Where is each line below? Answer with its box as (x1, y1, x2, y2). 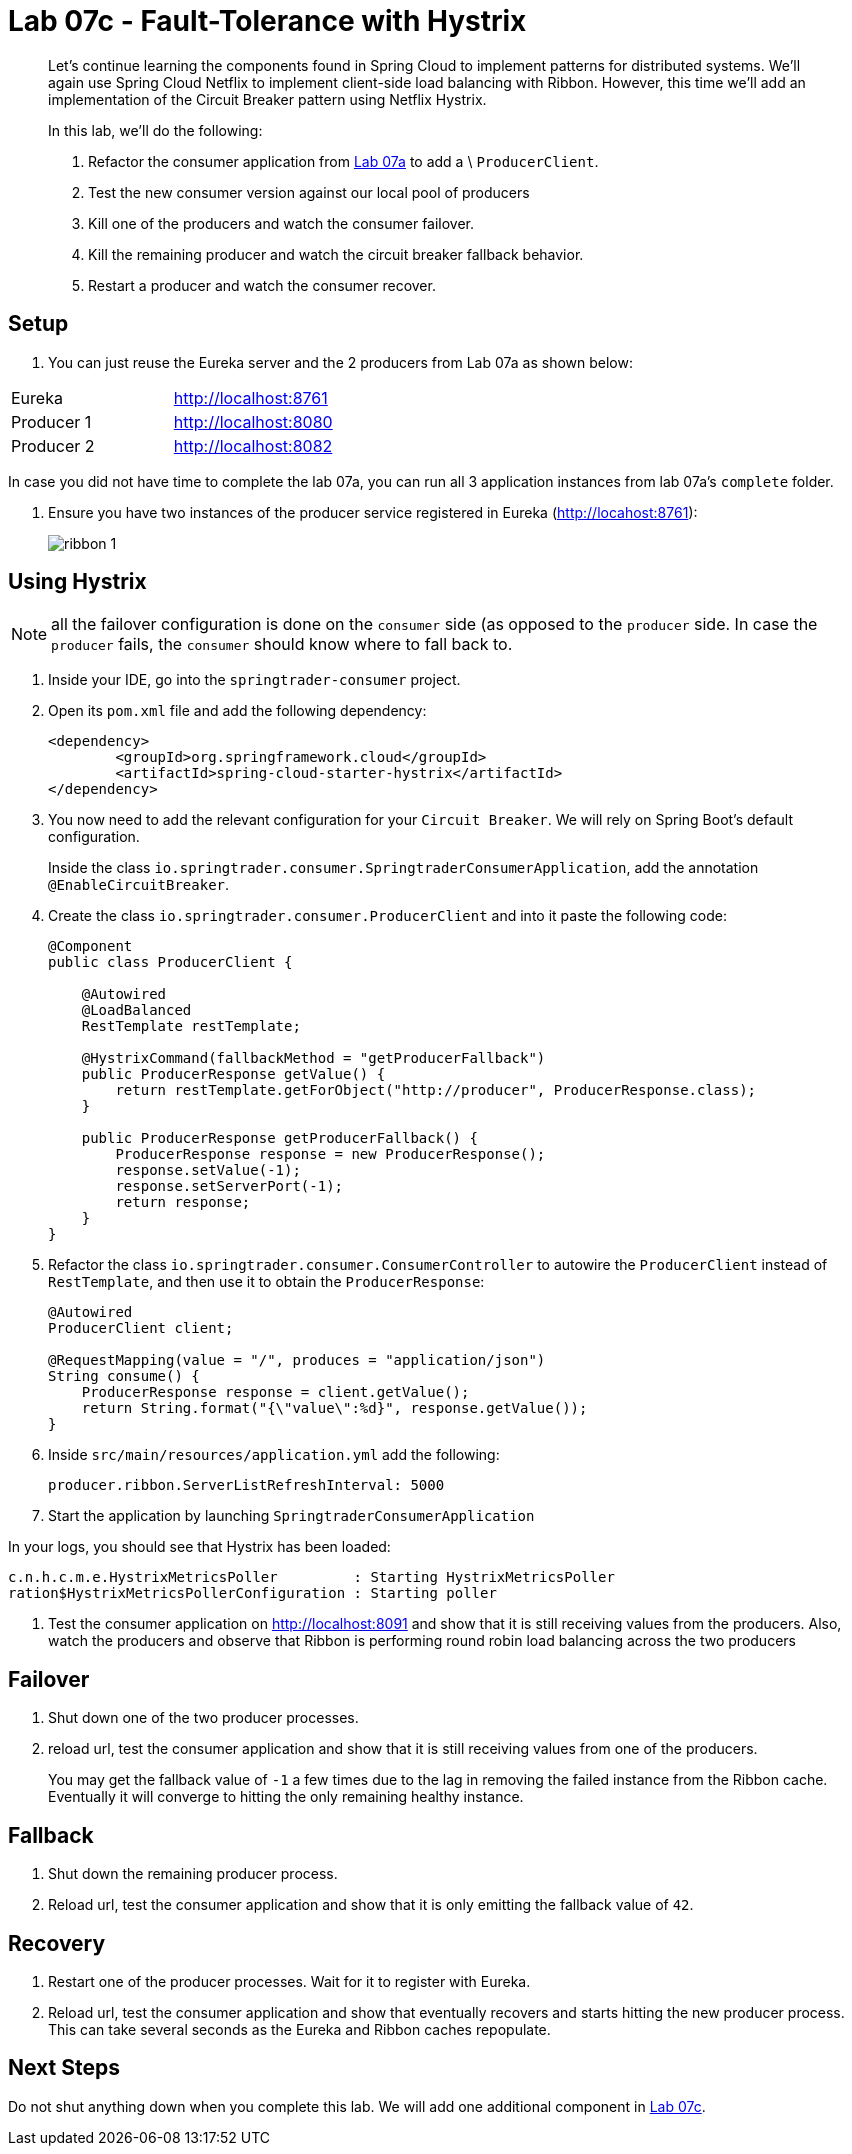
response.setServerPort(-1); (115, 1178, 344, 1195)
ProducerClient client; (48, 1320, 234, 1337)
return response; (115, 1194, 251, 1211)
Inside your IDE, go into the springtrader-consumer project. (48, 671, 461, 689)
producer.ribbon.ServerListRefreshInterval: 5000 (48, 1477, 445, 1494)
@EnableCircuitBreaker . (48, 876, 230, 894)
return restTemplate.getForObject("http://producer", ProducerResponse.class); (115, 1082, 757, 1099)
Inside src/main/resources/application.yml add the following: (48, 1446, 500, 1464)
